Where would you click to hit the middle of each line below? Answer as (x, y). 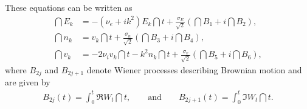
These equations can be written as (69, 7)
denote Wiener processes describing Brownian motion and (194, 70)
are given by (28, 82)
